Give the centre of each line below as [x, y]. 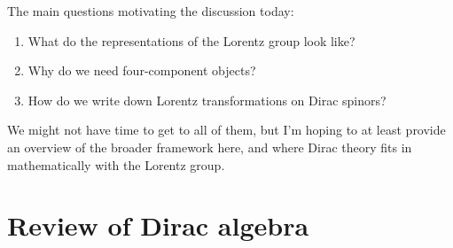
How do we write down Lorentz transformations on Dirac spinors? [207, 100]
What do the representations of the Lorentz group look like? [191, 40]
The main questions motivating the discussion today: [151, 11]
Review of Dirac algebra [158, 225]
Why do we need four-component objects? [142, 70]
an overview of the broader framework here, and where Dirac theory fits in [210, 147]
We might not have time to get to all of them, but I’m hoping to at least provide [226, 130]
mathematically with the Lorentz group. [116, 164]
